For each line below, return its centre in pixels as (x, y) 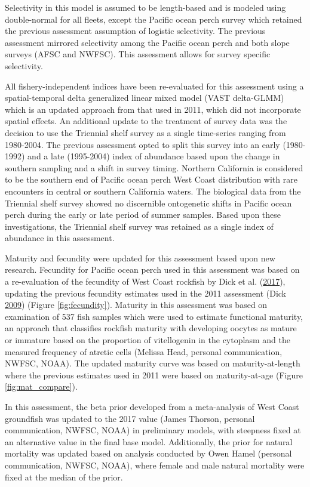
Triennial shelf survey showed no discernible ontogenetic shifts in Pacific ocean (148, 203)
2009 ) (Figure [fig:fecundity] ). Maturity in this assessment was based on (136, 305)
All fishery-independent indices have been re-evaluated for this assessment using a (154, 86)
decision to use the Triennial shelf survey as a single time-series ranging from (145, 132)
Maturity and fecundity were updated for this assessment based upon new (140, 258)
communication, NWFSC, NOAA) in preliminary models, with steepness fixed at (153, 430)
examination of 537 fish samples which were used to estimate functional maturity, (154, 316)
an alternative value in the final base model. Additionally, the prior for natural (149, 441)
